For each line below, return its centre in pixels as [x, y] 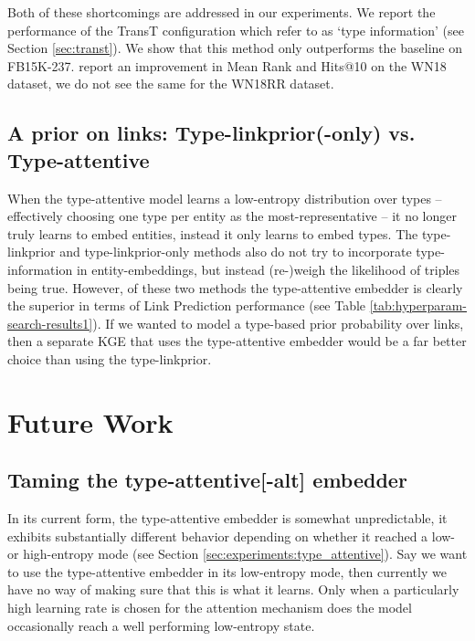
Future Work [90, 421]
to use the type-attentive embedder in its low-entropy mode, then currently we [227, 571]
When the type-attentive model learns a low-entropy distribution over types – [225, 198]
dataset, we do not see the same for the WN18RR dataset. [171, 84]
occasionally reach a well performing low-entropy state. [161, 625]
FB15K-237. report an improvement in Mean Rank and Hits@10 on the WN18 [227, 65]
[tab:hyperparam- [418, 305]
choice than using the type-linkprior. [110, 358]
